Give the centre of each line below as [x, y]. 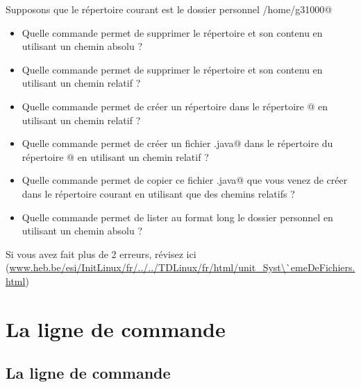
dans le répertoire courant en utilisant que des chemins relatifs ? [158, 193]
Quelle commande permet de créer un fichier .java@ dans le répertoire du [177, 143]
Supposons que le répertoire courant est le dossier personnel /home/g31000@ [169, 9]
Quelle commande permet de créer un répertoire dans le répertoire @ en [175, 106]
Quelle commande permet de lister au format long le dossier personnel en [177, 217]
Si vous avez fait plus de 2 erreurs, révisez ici [101, 253]
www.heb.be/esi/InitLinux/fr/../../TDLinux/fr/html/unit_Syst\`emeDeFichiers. [182, 267]
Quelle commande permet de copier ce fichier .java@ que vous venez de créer [185, 180]
